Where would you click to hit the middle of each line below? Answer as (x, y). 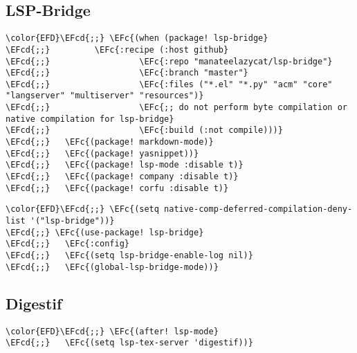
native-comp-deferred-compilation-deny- (258, 209)
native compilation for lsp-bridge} (90, 119)
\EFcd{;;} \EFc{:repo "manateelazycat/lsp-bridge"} (169, 61)
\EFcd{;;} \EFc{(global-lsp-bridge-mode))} (112, 267)
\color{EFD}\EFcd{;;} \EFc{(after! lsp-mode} (112, 331)
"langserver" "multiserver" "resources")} (105, 96)
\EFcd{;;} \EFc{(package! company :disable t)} (122, 177)
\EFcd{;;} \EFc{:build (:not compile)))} (144, 130)
